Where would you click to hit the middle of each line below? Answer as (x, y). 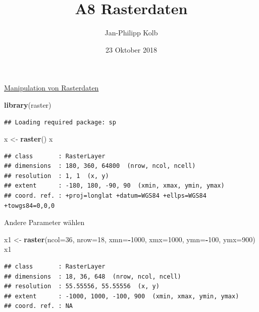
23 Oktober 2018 (131, 49)
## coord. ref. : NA (39, 306)
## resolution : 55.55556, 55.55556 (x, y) (82, 286)
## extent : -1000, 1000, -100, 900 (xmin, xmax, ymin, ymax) (122, 296)
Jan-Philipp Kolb (131, 33)
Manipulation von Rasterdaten (51, 88)
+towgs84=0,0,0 (30, 206)
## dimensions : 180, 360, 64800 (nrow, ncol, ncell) (100, 166)
